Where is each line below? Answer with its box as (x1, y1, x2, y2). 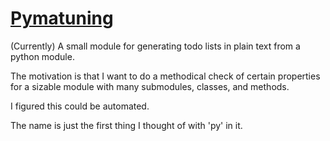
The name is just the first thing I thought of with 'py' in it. (10, 119, 243, 131)
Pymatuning (10, 7, 114, 30)
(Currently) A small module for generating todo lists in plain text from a (10, 40, 301, 52)
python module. (10, 50, 75, 62)
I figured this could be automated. (10, 100, 150, 112)
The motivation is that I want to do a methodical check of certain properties (10, 70, 321, 82)
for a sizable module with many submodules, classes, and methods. (10, 80, 290, 92)
